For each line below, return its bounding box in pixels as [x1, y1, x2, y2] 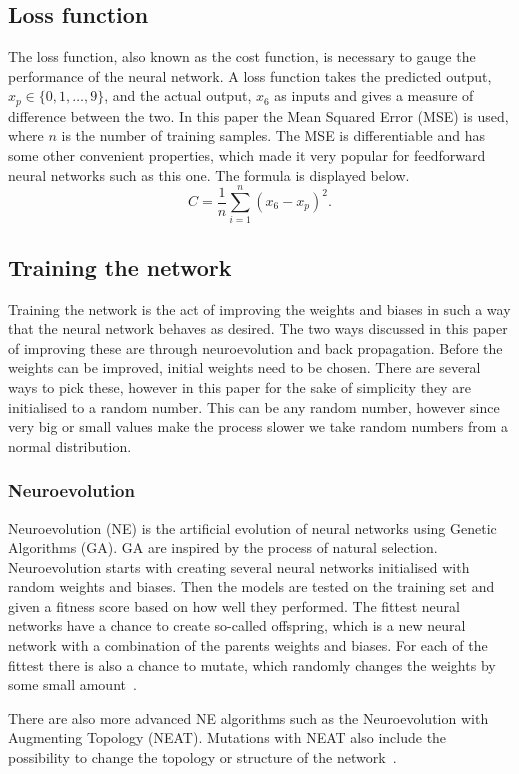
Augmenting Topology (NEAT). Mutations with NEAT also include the [8, 727, 447, 748]
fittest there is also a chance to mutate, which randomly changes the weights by [8, 654, 496, 675]
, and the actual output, [104, 85, 252, 106]
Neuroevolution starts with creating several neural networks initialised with [8, 556, 470, 577]
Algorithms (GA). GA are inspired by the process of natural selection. [8, 537, 438, 558]
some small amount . [8, 674, 137, 695]
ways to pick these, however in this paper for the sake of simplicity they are [8, 376, 471, 397]
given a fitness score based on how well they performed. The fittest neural [8, 595, 461, 616]
